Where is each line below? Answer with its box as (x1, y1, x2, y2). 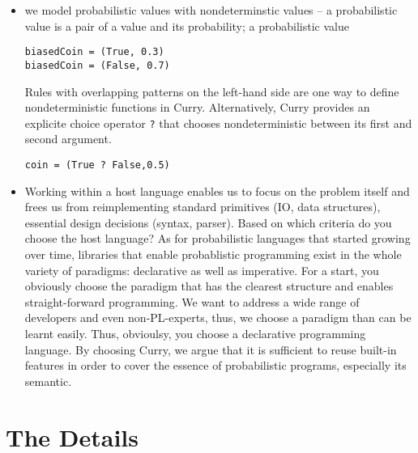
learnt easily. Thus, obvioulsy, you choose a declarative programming (24, 324, 366, 341)
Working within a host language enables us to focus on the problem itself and (24, 182, 410, 199)
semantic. (24, 372, 72, 389)
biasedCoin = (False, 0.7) (24, 59, 170, 71)
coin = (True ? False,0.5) (24, 159, 170, 171)
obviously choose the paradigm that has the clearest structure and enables (24, 277, 394, 294)
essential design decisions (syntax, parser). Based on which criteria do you (24, 214, 392, 231)
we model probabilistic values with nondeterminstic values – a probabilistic (24, 2, 398, 18)
